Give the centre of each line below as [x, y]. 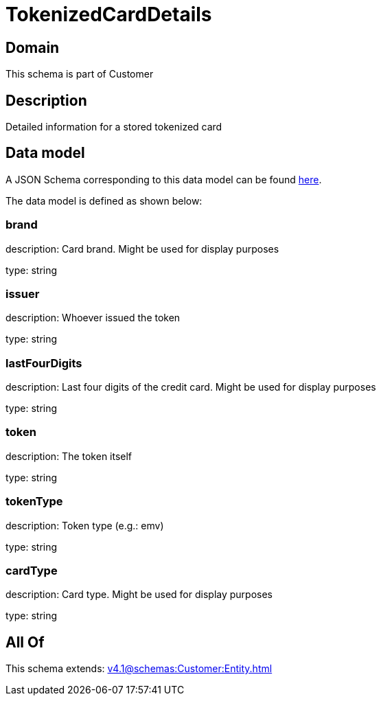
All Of [25, 642]
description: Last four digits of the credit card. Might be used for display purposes [191, 387]
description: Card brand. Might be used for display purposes [142, 249]
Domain [33, 47]
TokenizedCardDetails [109, 14]
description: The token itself [69, 456]
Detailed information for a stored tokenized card [114, 127]
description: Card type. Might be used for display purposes [139, 595]
